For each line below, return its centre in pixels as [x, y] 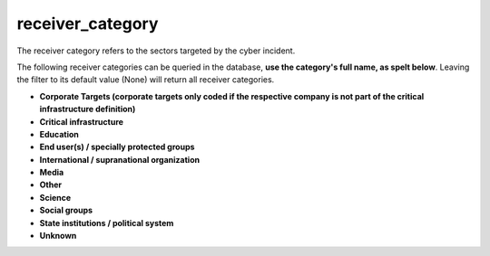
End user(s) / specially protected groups [117, 147]
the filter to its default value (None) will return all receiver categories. [146, 80]
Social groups [66, 210]
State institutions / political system [107, 223]
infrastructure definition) [88, 109]
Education [59, 134]
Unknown [58, 236]
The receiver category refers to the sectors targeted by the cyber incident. [156, 51]
